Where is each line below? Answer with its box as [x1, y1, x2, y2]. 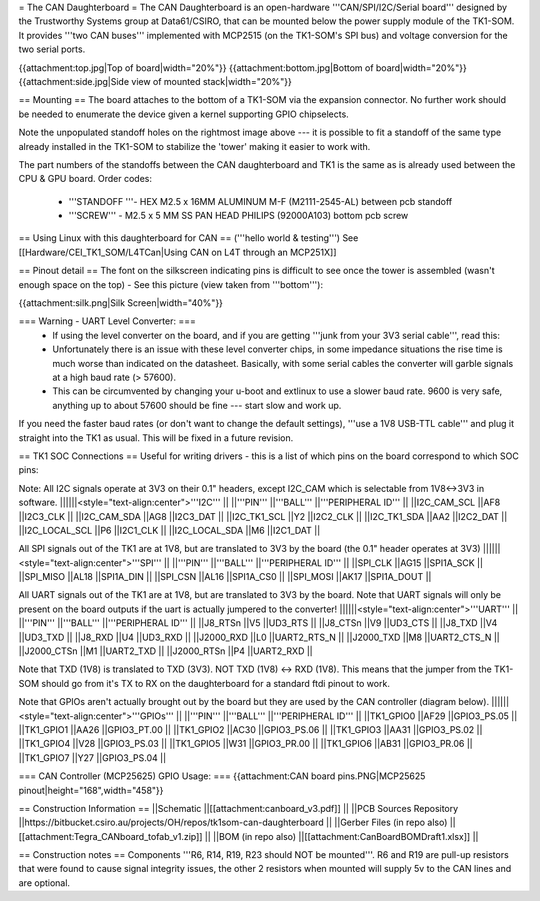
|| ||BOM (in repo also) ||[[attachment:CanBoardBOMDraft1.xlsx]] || [204, 830, 479, 842]
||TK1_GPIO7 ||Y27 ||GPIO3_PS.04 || [18, 751, 167, 764]
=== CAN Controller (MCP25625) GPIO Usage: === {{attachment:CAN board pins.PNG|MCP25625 [18, 770, 426, 782]
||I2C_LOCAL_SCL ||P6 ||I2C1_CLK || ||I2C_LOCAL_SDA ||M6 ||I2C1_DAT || [18, 524, 321, 536]
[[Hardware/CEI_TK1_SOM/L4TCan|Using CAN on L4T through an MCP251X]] [18, 246, 337, 258]
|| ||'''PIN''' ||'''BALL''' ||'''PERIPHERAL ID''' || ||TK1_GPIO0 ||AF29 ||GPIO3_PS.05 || [175, 710, 518, 722]
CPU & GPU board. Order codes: [18, 173, 153, 185]
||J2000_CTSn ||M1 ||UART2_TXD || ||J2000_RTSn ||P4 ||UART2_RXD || [18, 645, 314, 657]
